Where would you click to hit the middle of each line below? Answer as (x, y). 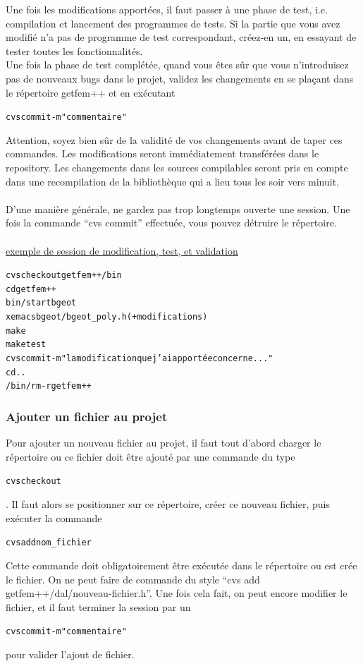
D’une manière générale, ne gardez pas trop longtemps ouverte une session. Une (178, 208)
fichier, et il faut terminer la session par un (98, 606)
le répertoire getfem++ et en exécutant (91, 92)
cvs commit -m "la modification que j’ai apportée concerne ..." (140, 359)
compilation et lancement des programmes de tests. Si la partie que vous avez (173, 23)
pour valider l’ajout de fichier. (70, 654)
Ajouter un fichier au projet (87, 416)
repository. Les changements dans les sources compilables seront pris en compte (177, 167)
